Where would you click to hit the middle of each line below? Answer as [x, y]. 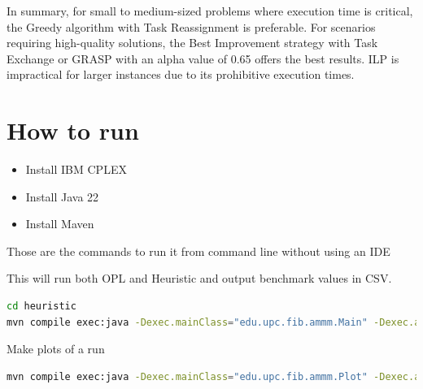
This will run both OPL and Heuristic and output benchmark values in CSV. [199, 278]
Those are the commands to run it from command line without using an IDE [198, 251]
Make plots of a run [56, 349]
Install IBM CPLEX [76, 169]
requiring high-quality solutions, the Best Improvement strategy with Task [192, 43]
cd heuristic [41, 307]
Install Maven [60, 224]
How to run [73, 130]
